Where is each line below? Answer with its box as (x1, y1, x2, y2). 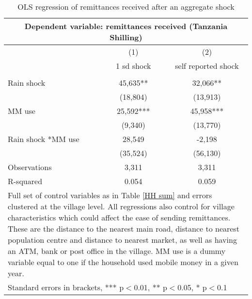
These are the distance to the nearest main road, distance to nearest (8, 223, 239, 234)
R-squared (8, 175, 43, 187)
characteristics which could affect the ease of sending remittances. (8, 212, 231, 223)
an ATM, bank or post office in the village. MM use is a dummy (8, 245, 226, 256)
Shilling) (110, 31, 142, 43)
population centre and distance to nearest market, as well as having (8, 234, 237, 245)
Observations (8, 161, 52, 173)
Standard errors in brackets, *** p (8, 282, 124, 293)
